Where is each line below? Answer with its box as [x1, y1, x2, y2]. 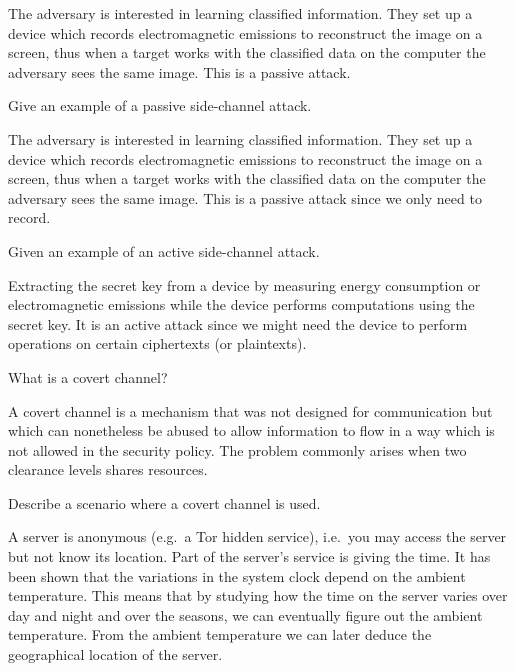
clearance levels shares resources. [8, 459, 208, 480]
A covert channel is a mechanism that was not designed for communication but [8, 400, 493, 421]
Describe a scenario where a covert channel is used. [8, 492, 321, 513]
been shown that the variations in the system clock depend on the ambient [8, 565, 466, 586]
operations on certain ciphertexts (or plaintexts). [8, 333, 307, 354]
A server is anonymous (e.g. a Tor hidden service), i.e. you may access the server [8, 526, 507, 547]
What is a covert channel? [8, 366, 168, 387]
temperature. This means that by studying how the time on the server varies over [8, 585, 508, 606]
